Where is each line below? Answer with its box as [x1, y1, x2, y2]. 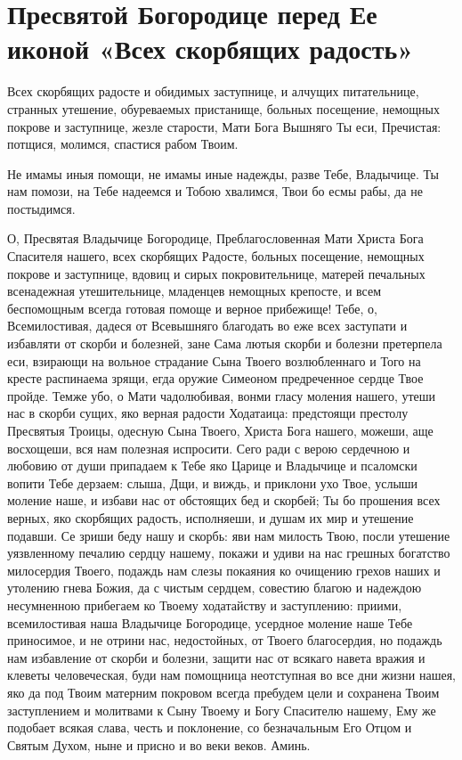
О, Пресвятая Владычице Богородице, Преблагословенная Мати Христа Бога [7, 229, 424, 248]
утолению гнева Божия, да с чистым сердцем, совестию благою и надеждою [7, 578, 422, 597]
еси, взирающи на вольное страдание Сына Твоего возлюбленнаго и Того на [7, 351, 421, 370]
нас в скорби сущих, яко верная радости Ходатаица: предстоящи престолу [7, 404, 409, 422]
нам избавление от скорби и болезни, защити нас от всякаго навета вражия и [7, 648, 426, 666]
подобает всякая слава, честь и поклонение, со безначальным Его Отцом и [7, 718, 412, 737]
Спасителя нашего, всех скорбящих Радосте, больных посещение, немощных [7, 247, 425, 266]
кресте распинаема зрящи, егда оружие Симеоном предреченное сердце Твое [7, 369, 424, 388]
